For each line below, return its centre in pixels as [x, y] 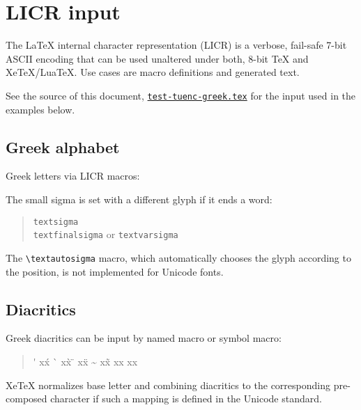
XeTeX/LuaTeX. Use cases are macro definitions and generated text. [153, 72]
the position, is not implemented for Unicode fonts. [115, 271]
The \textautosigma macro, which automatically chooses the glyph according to [178, 257]
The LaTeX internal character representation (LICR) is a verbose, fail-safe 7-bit [176, 45]
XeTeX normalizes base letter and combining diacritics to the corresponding [168, 385]
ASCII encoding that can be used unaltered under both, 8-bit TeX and [157, 58]
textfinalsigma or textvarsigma [106, 234]
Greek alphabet [63, 147]
